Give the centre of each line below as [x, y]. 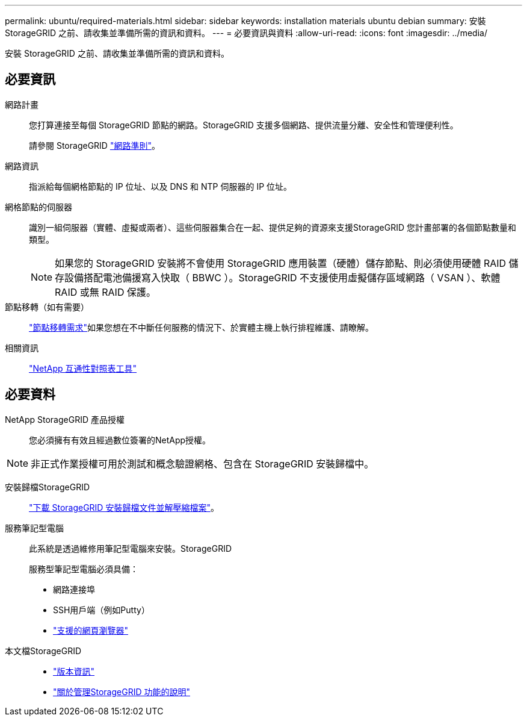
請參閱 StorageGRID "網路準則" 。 [94, 145]
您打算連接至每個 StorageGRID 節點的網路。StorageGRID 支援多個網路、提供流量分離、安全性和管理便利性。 [244, 125]
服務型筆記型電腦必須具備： [84, 569]
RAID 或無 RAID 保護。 [105, 292]
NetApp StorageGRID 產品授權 [65, 419]
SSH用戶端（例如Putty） [101, 610]
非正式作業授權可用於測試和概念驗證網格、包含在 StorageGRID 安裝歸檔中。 [202, 463]
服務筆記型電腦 [34, 528]
